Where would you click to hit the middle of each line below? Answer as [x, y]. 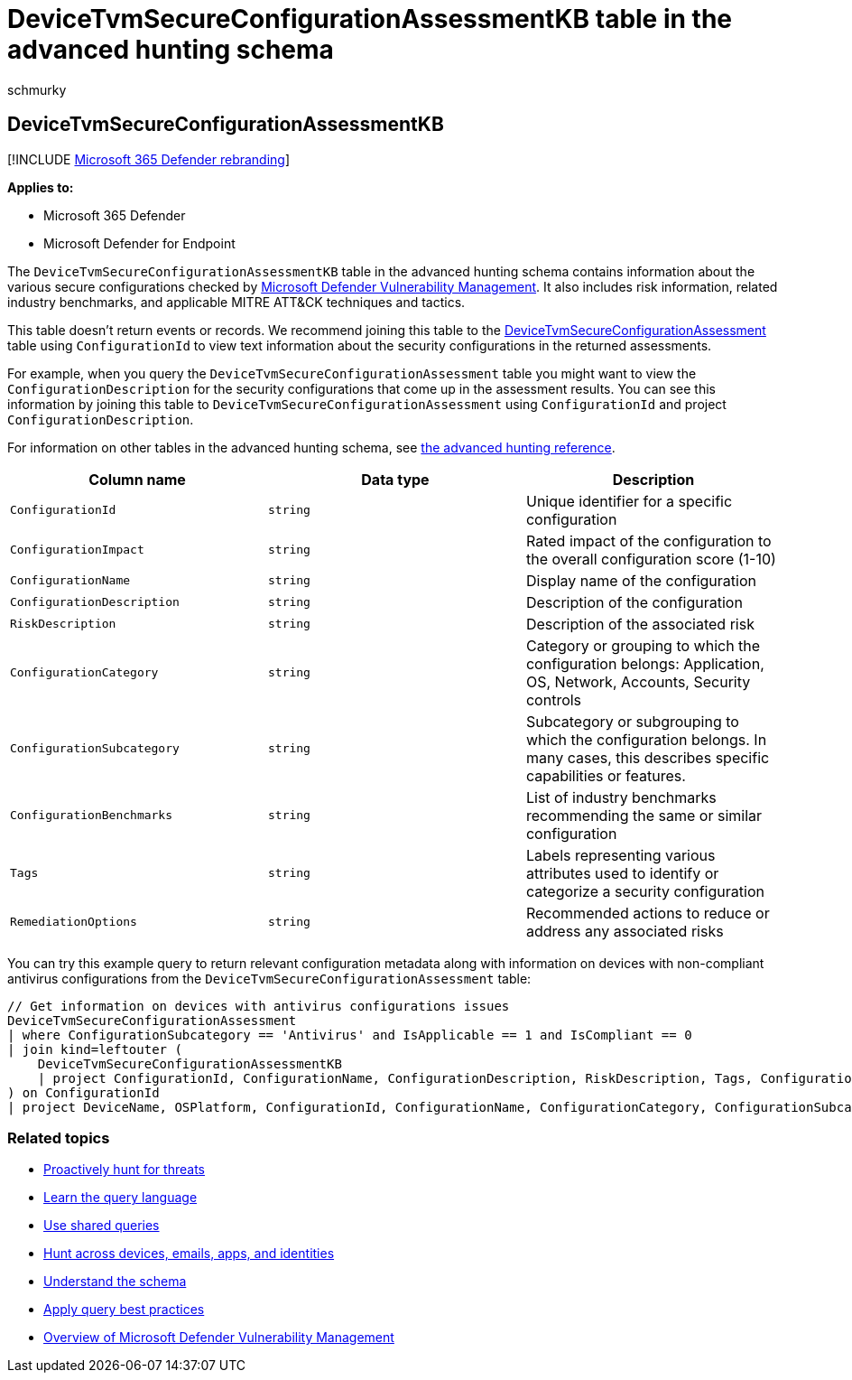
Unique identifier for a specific [629, 501]
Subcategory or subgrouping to [632, 721]
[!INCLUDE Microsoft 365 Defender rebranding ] [149, 159]
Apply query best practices [124, 1310]
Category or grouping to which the [643, 645]
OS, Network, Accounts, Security [638, 681]
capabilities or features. [606, 775]
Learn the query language [120, 1198]
